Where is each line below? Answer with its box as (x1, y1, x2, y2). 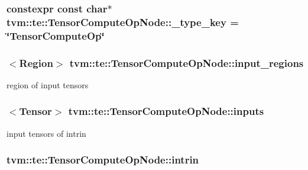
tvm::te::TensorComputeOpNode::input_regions (69, 55, 304, 70)
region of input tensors (7, 78, 89, 91)
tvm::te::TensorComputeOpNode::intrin (7, 152, 199, 167)
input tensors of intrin (7, 127, 86, 139)
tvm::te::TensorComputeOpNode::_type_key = (7, 14, 239, 29)
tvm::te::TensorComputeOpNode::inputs (68, 104, 264, 118)
